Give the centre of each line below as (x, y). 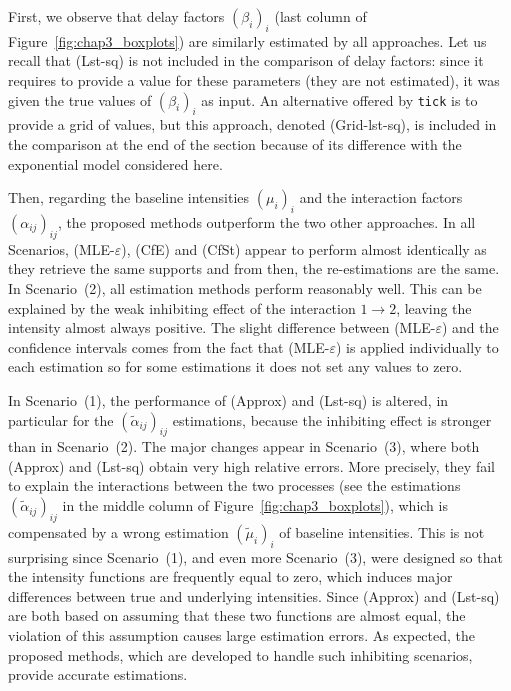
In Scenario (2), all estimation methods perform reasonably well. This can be (245, 287)
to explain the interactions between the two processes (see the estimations (234, 485)
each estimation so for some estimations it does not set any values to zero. (235, 366)
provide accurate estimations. (98, 674)
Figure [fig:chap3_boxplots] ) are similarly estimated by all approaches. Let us (247, 40)
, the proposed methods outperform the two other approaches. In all (266, 221)
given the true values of (80, 99)
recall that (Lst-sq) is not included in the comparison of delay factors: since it (246, 60)
